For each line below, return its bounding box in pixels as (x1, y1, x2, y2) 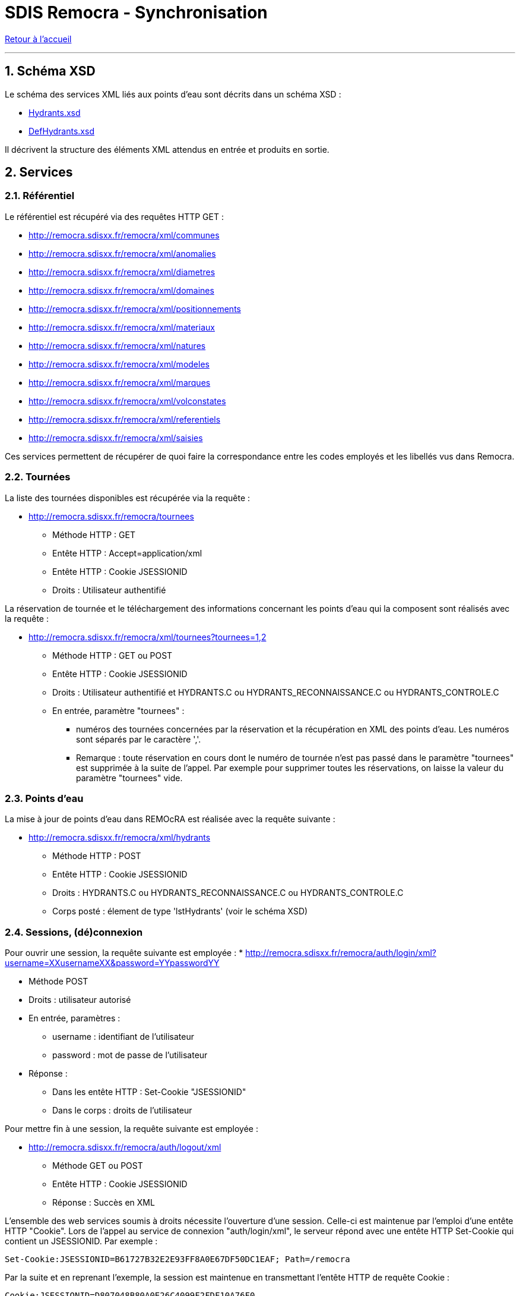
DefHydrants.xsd (28, 125, 94, 136)
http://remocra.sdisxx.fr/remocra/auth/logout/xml (28, 1142, 221, 1153)
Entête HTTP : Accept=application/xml (52, 548, 202, 558)
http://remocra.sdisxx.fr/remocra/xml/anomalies (28, 248, 216, 259)
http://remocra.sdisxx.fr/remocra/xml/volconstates (28, 395, 226, 406)
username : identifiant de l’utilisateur (52, 1031, 194, 1042)
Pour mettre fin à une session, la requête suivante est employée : (5, 1124, 259, 1134)
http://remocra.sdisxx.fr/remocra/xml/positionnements (28, 303, 241, 314)
